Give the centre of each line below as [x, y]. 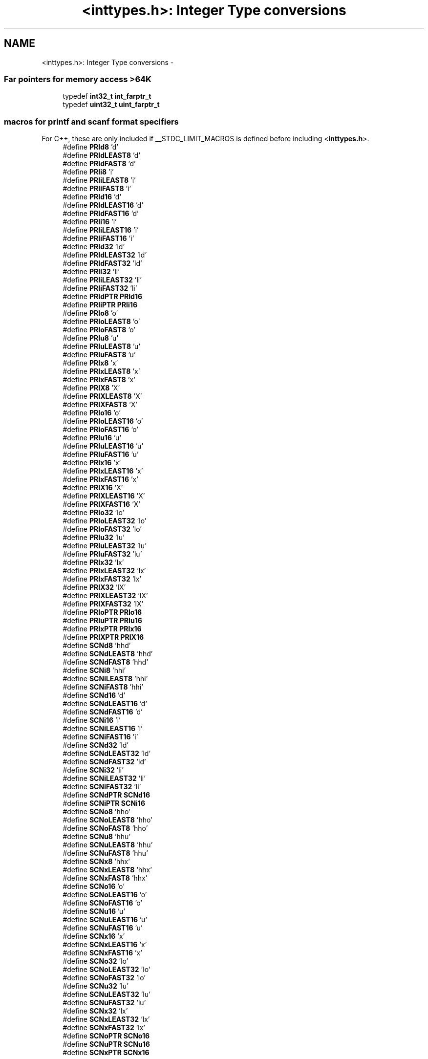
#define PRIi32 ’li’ [91, 272]
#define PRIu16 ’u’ [92, 438]
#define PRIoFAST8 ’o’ [99, 330]
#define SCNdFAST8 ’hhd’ [106, 662]
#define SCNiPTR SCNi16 [104, 803]
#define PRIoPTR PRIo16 [102, 612]
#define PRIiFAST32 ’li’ [100, 288]
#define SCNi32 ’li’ [93, 770]
